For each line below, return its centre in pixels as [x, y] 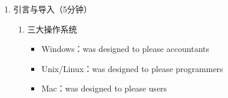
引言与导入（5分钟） [52, 9]
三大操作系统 [52, 29]
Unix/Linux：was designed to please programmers [132, 68]
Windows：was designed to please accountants [125, 49]
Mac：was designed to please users [104, 88]
